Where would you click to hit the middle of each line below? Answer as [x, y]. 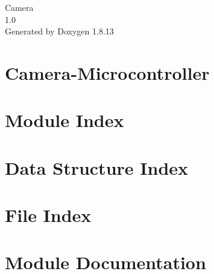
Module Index [65, 120]
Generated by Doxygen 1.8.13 [59, 31]
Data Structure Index [97, 167]
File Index [48, 215]
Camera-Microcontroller [107, 72]
